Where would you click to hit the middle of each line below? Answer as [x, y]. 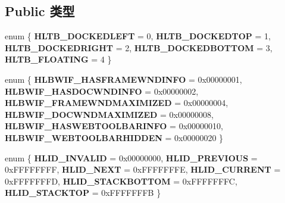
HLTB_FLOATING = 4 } [58, 59]
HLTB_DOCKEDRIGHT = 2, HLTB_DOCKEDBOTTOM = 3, [139, 47]
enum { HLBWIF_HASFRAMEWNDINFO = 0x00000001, [123, 79]
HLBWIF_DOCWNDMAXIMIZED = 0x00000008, [109, 114]
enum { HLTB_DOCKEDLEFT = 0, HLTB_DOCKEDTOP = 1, [138, 36]
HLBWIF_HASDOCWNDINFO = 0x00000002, [102, 91]
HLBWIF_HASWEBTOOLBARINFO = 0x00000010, [114, 126]
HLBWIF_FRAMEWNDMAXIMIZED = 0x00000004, [117, 103]
